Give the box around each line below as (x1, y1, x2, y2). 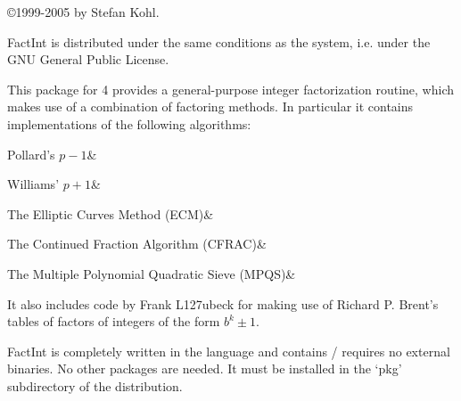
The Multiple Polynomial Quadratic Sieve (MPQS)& (7, 264, 296, 282)
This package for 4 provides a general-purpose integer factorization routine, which (7, 79, 455, 98)
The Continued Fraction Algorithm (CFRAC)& (7, 234, 267, 253)
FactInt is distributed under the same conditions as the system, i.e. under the (7, 32, 431, 51)
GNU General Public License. (7, 50, 169, 69)
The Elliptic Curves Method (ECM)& (7, 204, 214, 223)
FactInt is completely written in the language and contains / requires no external (7, 341, 450, 360)
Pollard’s (7, 144, 55, 163)
